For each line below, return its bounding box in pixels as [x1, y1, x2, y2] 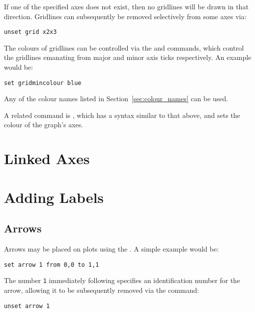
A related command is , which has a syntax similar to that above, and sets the [4, 110, 240, 120]
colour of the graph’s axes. [4, 119, 84, 130]
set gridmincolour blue [4, 79, 82, 86]
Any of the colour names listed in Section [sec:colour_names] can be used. [4, 93, 228, 104]
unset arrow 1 [4, 302, 50, 310]
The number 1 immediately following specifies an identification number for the [4, 275, 240, 285]
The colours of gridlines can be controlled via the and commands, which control [4, 42, 244, 53]
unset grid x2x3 [4, 28, 57, 36]
